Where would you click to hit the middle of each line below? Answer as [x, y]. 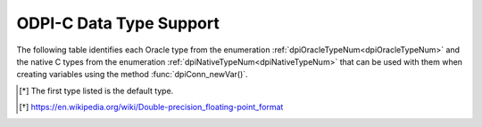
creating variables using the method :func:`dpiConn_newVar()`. [133, 75]
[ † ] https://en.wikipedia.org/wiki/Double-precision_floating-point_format [151, 107]
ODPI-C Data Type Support [118, 23]
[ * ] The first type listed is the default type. [96, 91]
